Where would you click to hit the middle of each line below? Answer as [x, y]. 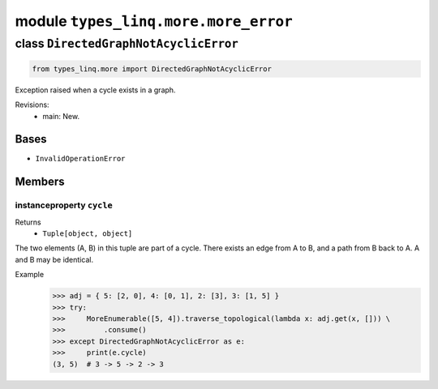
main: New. [61, 116]
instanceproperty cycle [64, 205]
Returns [28, 222]
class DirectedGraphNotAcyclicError [127, 44]
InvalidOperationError [80, 159]
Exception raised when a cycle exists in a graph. [95, 90]
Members [40, 182]
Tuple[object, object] [88, 234]
